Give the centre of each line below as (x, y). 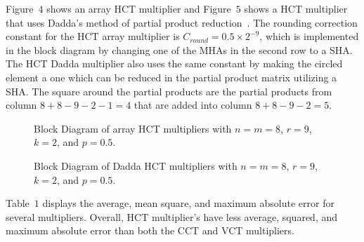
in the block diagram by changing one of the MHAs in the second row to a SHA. (179, 49)
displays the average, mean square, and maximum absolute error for (188, 203)
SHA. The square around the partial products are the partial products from (169, 91)
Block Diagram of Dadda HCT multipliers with (136, 165)
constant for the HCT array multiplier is (93, 36)
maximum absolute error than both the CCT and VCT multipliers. (150, 230)
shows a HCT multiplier (296, 8)
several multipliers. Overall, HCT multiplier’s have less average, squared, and (172, 216)
